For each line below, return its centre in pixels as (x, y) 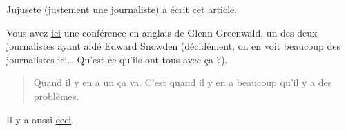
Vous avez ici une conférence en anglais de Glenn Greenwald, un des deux (162, 32)
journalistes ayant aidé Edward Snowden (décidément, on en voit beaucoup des (173, 46)
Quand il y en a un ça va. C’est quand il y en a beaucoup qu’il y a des (183, 82)
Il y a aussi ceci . (40, 119)
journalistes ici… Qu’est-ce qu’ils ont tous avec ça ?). (117, 59)
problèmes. (56, 95)
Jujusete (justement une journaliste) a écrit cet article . (122, 9)
